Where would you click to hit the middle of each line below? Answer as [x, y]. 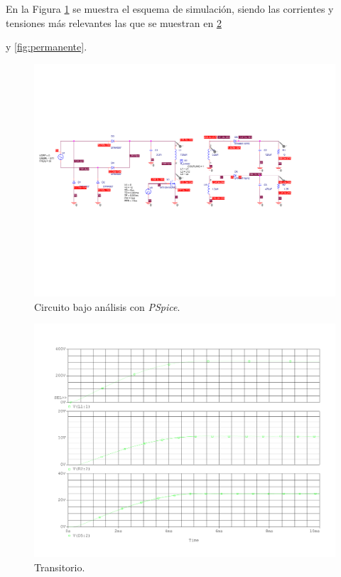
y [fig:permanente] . [47, 47]
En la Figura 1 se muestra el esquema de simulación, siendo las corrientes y [170, 9]
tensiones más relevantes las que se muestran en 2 [114, 22]
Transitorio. [60, 567]
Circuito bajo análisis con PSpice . [107, 306]
